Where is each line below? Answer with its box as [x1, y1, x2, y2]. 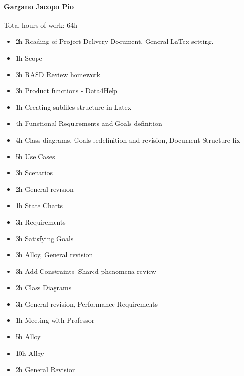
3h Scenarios [15, 167, 53, 178]
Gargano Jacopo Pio [4, 1, 74, 11]
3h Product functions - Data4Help [15, 85, 117, 96]
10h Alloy [15, 348, 44, 358]
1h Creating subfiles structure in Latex [15, 102, 131, 112]
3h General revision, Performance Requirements [15, 298, 158, 309]
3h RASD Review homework [15, 69, 101, 79]
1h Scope [15, 52, 42, 63]
